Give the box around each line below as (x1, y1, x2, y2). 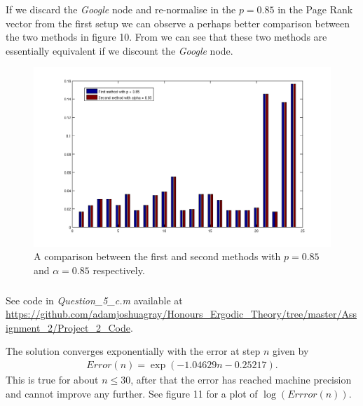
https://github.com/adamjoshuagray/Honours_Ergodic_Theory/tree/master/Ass (6, 306, 357, 321)
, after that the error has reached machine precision (130, 372, 352, 386)
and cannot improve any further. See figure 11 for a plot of (6, 386, 258, 400)
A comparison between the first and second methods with (34, 249, 281, 264)
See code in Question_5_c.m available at (6, 292, 183, 307)
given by (272, 344, 309, 358)
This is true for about (6, 372, 99, 386)
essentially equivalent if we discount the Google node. (6, 43, 233, 57)
